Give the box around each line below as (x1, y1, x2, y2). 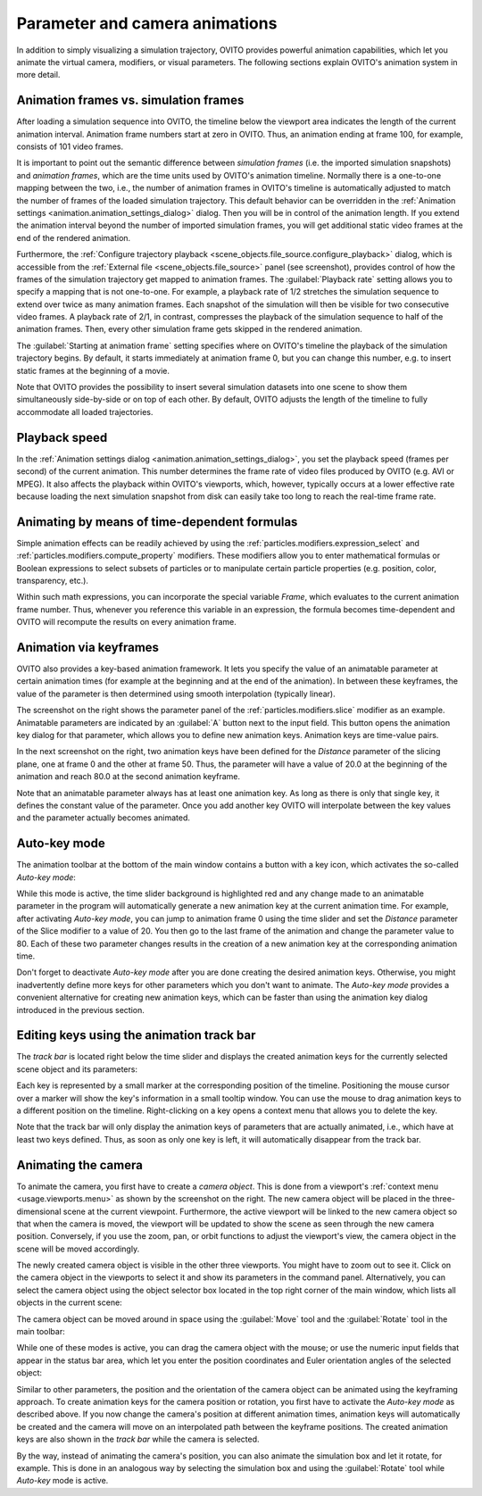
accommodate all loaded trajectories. (16, 406, 154, 417)
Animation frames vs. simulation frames (16, 93, 245, 108)
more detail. (16, 70, 61, 80)
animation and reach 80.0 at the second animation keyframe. (16, 771, 241, 782)
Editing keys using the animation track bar (16, 1027, 256, 1043)
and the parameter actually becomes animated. (16, 812, 191, 823)
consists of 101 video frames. (16, 141, 124, 152)
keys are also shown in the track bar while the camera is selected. (16, 1434, 260, 1445)
